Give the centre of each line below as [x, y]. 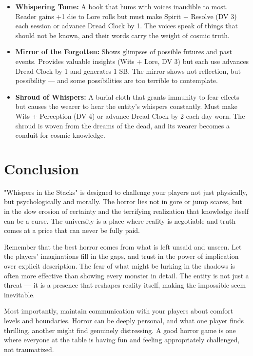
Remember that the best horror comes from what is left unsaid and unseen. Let [123, 246]
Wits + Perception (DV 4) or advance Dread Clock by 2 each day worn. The [130, 115]
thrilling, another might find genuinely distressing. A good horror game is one [120, 330]
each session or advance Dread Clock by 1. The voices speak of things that [126, 26]
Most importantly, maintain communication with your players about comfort [119, 311]
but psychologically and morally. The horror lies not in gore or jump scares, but [123, 201]
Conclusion [42, 168]
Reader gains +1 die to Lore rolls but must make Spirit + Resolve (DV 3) [126, 16]
